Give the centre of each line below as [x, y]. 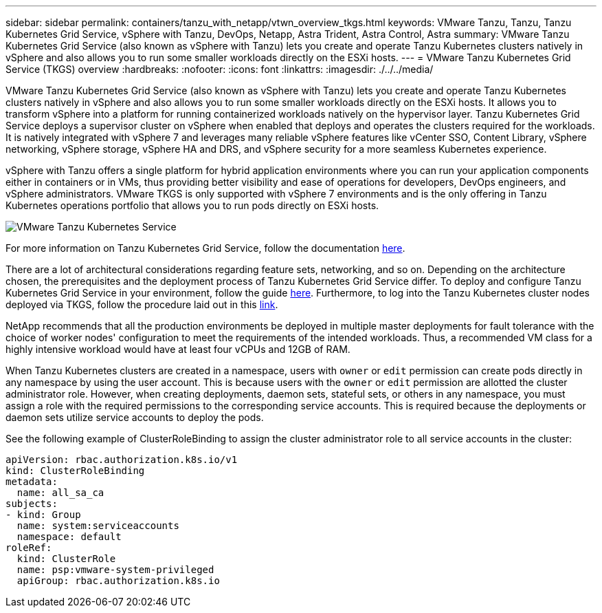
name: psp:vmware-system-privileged [115, 570]
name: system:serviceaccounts [98, 526]
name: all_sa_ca [60, 493]
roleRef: [29, 548]
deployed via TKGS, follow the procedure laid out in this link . [142, 304]
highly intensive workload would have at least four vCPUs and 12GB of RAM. [178, 349]
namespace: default [69, 537]
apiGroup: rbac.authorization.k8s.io [118, 581]
